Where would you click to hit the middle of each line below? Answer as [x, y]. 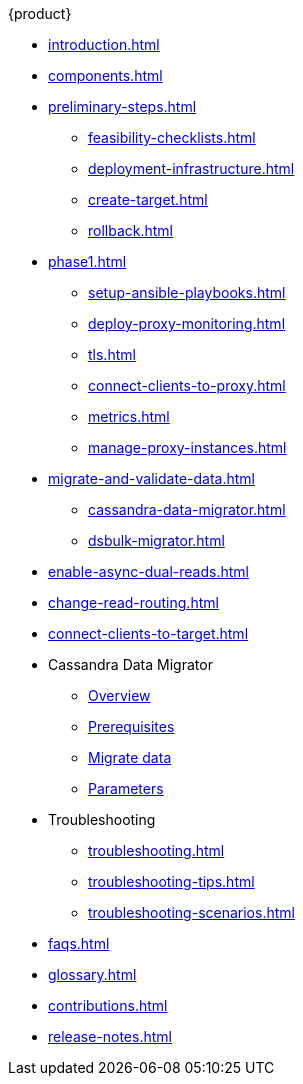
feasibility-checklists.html [172, 137]
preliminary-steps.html [122, 106]
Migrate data [130, 757]
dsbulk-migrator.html [156, 540]
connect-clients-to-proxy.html [187, 385]
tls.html [112, 354]
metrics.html [129, 416]
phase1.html [87, 261]
